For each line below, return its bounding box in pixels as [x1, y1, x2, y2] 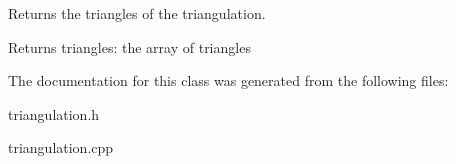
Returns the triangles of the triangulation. [8, 3, 266, 23]
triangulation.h [8, 103, 100, 124]
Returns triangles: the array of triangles [8, 36, 251, 57]
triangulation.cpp [8, 137, 114, 158]
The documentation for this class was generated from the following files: [8, 70, 449, 91]
